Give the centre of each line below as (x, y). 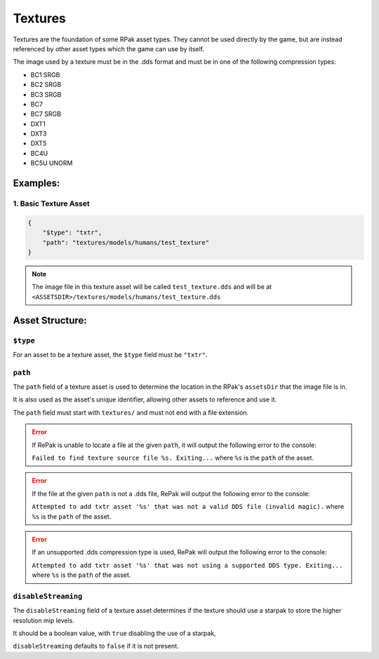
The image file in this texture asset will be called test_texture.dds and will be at (152, 287)
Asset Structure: (50, 320)
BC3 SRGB (46, 94)
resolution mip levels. (44, 620)
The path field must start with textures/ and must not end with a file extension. (131, 412)
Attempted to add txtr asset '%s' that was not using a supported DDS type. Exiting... (187, 565)
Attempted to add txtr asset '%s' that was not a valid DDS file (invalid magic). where (188, 507)
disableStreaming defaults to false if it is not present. (96, 646)
